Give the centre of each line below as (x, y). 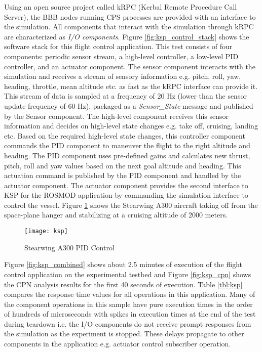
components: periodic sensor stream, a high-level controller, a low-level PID (121, 56)
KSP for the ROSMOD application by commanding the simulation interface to (126, 195)
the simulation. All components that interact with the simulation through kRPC (129, 27)
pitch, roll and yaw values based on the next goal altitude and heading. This (123, 165)
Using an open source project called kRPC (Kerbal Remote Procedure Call (121, 7)
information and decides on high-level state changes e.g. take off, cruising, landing (131, 126)
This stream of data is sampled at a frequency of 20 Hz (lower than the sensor (125, 96)
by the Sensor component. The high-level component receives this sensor (117, 116)
